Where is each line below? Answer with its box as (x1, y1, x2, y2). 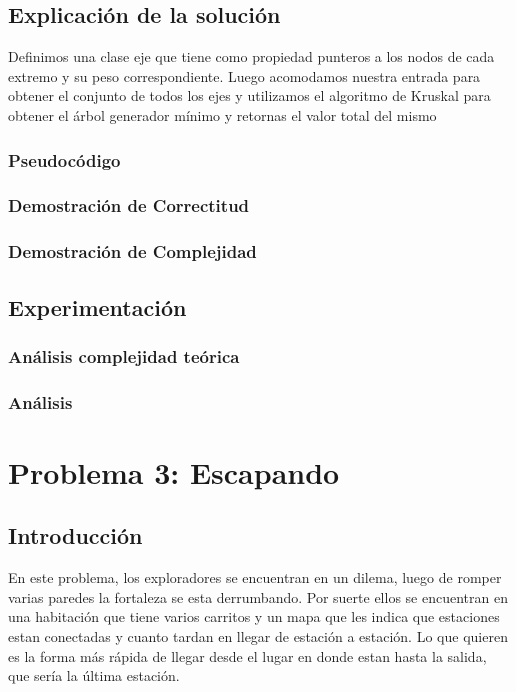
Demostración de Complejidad (8, 239, 257, 264)
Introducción (8, 520, 143, 551)
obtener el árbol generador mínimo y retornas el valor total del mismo (8, 104, 437, 125)
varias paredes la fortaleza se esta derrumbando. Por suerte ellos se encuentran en (8, 586, 508, 607)
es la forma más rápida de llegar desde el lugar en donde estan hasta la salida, (8, 645, 487, 666)
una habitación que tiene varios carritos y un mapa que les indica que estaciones (8, 606, 500, 627)
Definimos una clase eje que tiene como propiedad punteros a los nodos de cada (8, 46, 495, 67)
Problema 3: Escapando (8, 451, 340, 492)
